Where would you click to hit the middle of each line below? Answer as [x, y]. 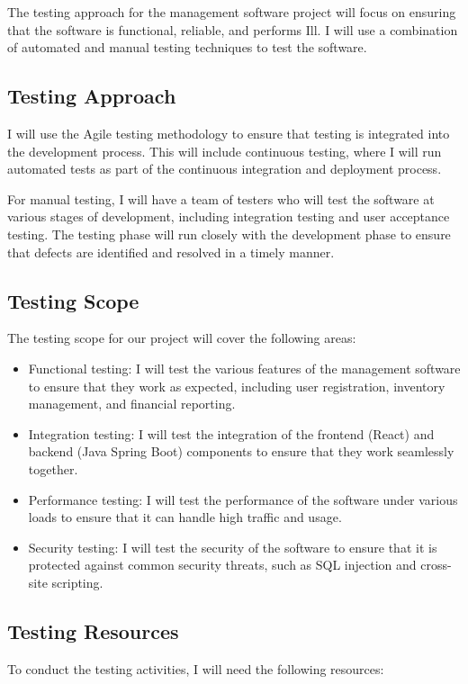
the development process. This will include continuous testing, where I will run [225, 151]
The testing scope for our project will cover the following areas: [182, 338]
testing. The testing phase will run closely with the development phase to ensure [229, 234]
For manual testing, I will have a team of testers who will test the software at [221, 198]
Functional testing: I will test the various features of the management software [244, 368]
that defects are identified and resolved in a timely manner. [171, 252]
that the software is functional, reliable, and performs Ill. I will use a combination [233, 29]
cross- [436, 565]
